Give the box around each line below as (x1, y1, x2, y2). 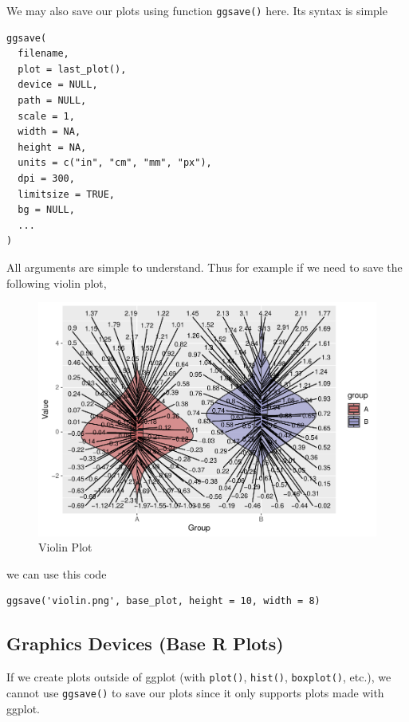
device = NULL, (18, 79, 98, 91)
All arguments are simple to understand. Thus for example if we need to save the (6, 258, 403, 275)
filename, (18, 48, 69, 60)
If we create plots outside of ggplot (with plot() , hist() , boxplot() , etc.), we (6, 669, 391, 685)
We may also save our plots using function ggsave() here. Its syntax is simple (6, 2, 387, 18)
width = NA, (18, 126, 81, 138)
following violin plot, (6, 274, 107, 291)
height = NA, (18, 141, 87, 153)
